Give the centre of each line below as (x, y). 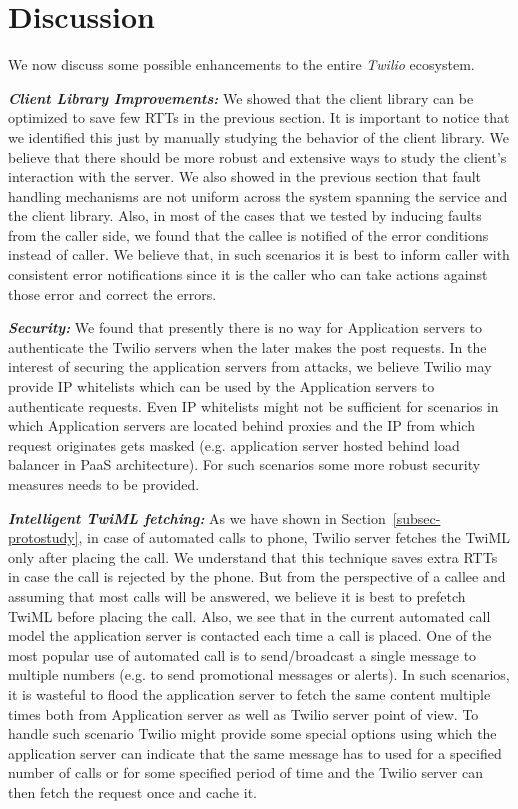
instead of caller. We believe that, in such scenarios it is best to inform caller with (259, 254)
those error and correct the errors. (112, 293)
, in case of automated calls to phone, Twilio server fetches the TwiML (294, 537)
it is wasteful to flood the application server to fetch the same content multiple (249, 693)
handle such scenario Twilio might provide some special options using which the (252, 733)
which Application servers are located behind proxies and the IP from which (241, 425)
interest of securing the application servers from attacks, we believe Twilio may (250, 366)
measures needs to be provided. (104, 484)
